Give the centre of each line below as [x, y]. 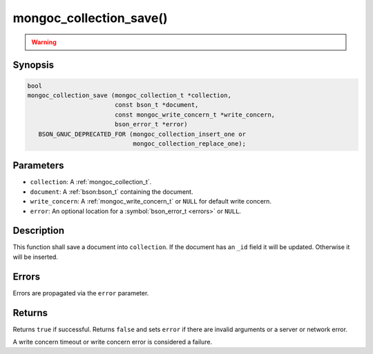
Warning [44, 42]
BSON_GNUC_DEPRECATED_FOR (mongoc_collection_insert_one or [142, 134]
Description [39, 231]
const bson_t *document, [156, 105]
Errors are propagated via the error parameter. [81, 293]
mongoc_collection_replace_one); [190, 144]
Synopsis [34, 65]
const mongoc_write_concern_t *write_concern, [195, 115]
